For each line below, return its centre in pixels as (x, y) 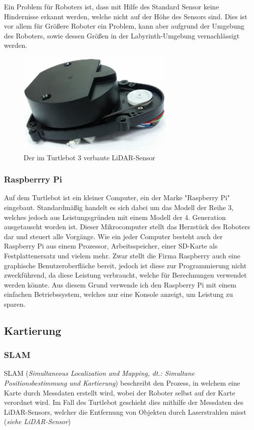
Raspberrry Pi (33, 179)
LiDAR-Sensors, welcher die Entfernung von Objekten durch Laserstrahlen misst (125, 412)
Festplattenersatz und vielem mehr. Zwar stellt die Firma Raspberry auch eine (122, 255)
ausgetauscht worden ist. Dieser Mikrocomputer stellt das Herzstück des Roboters (127, 227)
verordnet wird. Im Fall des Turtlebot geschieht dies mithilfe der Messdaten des (124, 402)
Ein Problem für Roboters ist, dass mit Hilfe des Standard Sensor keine (112, 6)
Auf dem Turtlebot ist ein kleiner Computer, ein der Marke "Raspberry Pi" (117, 197)
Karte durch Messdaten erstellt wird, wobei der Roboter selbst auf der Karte (120, 392)
